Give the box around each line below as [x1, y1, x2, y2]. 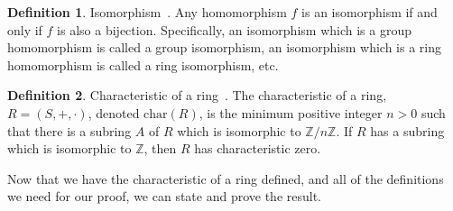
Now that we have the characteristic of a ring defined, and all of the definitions [7, 169, 444, 188]
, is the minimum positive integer [199, 103, 383, 122]
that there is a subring [7, 121, 132, 140]
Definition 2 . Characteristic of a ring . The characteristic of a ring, [7, 86, 387, 105]
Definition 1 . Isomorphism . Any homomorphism [7, 3, 287, 21]
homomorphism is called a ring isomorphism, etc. [7, 55, 279, 74]
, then [143, 139, 177, 158]
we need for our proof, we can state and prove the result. [7, 187, 321, 206]
